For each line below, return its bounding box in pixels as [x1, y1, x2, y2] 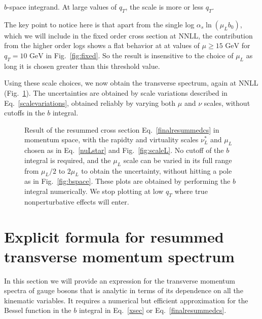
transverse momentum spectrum [4, 246, 235, 266]
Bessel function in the [4, 305, 71, 315]
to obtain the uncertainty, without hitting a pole [81, 165, 232, 176]
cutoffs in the [4, 107, 45, 118]
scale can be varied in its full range [123, 154, 232, 165]
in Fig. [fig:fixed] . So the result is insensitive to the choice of [46, 50, 234, 60]
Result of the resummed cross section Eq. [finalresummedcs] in [24, 124, 219, 135]
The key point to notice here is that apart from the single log [4, 19, 195, 29]
